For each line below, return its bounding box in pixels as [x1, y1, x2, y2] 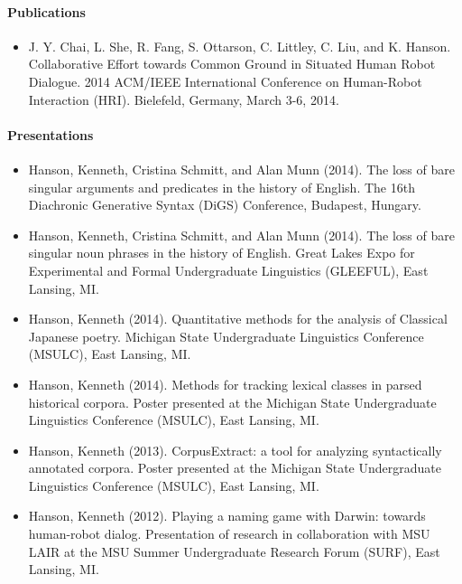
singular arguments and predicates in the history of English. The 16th [28, 177, 415, 196]
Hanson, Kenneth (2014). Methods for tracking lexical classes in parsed [28, 374, 422, 393]
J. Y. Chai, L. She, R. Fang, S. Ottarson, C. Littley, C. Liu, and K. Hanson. [28, 36, 451, 55]
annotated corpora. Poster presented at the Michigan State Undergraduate [28, 458, 441, 477]
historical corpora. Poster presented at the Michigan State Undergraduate [28, 392, 437, 411]
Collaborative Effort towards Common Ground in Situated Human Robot [28, 54, 436, 73]
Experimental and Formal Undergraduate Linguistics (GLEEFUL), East [28, 260, 429, 279]
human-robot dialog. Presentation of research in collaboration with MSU [28, 524, 430, 543]
